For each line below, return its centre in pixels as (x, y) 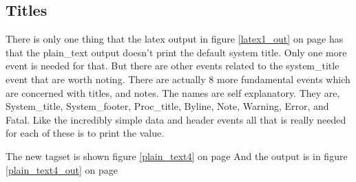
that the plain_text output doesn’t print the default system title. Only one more (176, 52)
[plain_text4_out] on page (62, 169)
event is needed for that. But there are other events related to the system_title (172, 66)
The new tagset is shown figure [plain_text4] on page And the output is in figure (177, 156)
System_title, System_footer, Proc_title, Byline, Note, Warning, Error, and (167, 106)
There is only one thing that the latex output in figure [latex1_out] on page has (175, 39)
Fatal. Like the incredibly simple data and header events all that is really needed (176, 119)
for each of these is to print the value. (85, 133)
